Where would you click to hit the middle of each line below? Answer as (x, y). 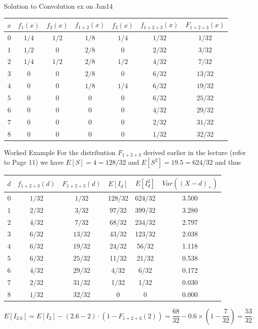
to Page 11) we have (34, 162)
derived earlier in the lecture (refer (195, 152)
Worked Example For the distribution (60, 152)
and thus (228, 162)
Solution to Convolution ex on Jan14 (59, 6)
